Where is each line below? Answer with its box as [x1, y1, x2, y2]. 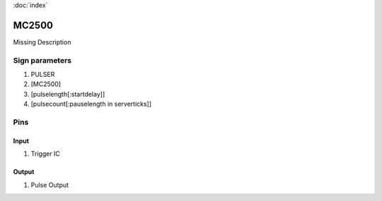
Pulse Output [30, 181, 69, 189]
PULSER [30, 71, 55, 79]
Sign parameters [13, 55, 72, 65]
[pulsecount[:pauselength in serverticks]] [30, 99, 152, 109]
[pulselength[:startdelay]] [30, 90, 105, 98]
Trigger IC [30, 150, 60, 158]
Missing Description [13, 37, 71, 46]
